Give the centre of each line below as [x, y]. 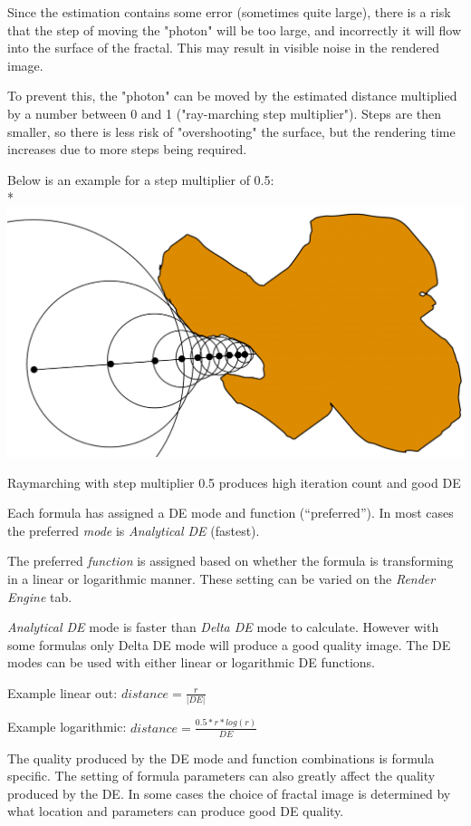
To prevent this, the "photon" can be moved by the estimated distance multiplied [232, 96]
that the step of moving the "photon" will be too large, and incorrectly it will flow [235, 29]
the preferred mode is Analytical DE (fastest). [134, 530]
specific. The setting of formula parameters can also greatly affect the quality [221, 776]
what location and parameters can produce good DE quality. [176, 811]
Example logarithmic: [67, 727]
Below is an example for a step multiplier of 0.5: [141, 179]
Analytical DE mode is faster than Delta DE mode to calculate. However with [223, 627]
